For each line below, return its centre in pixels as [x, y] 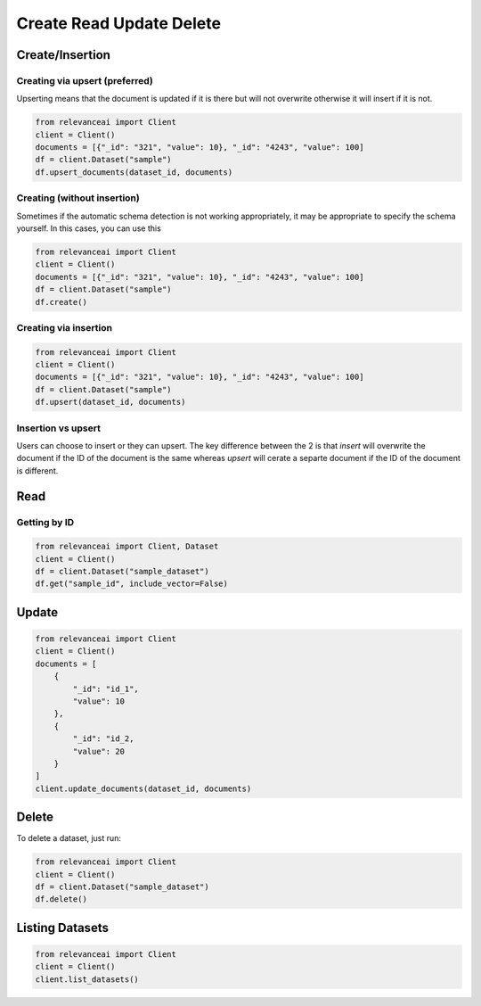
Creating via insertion [65, 327]
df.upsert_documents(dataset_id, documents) [134, 172]
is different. [37, 470]
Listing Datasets [62, 928]
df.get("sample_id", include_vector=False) [132, 584]
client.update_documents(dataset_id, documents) [143, 788]
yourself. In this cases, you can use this [89, 228]
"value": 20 [98, 751]
